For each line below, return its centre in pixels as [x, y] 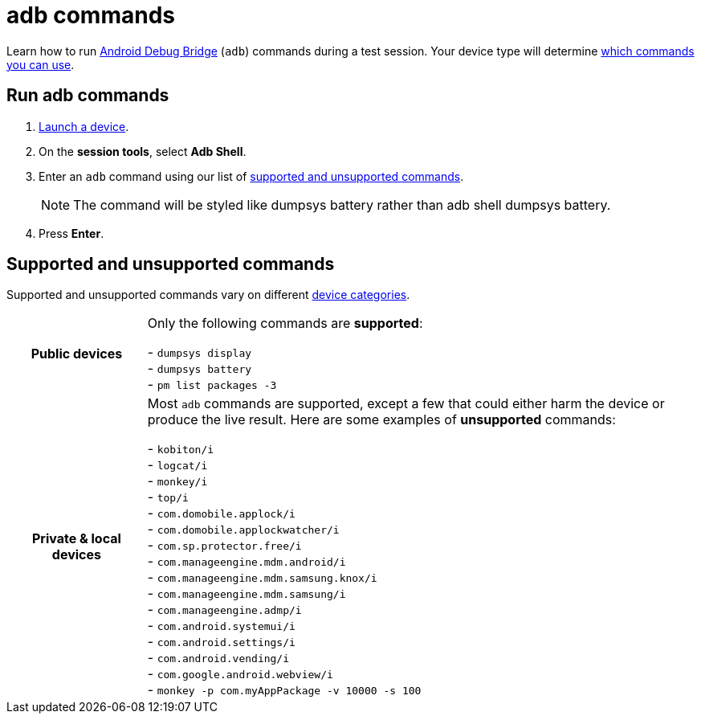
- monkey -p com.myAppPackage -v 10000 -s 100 [284, 690]
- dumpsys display [200, 352]
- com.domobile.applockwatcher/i [243, 529]
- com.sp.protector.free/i [224, 545]
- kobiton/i [181, 449]
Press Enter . [71, 233]
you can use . [41, 64]
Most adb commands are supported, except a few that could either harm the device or [406, 404]
